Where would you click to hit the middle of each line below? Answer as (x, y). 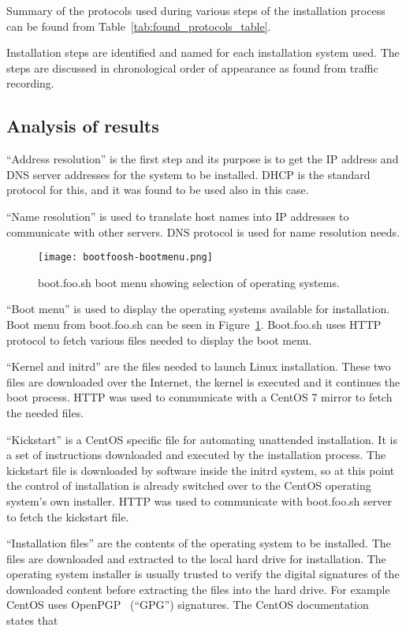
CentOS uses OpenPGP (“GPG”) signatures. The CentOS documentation (188, 605)
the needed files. (45, 412)
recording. (30, 83)
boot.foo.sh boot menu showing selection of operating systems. (189, 282)
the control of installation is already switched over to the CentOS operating (189, 485)
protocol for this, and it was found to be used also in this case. (158, 190)
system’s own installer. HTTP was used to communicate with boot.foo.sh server (199, 500)
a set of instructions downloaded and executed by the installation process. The (196, 455)
